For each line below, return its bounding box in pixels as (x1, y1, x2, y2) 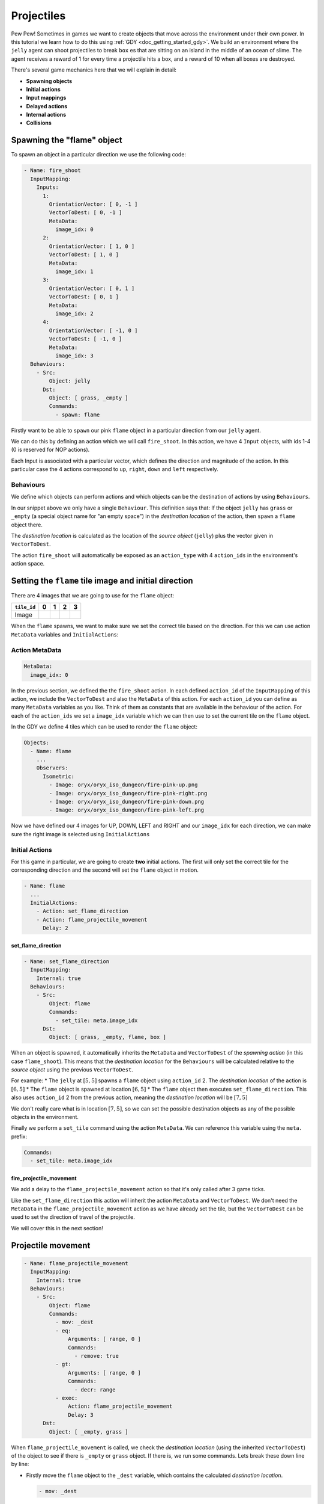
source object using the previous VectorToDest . (11, 1066, 133, 1073)
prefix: (11, 1133, 28, 1140)
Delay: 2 (43, 925, 68, 932)
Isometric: (43, 773, 75, 780)
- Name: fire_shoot (23, 167, 81, 174)
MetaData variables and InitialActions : (11, 630, 119, 638)
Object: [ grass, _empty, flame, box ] (49, 1034, 166, 1041)
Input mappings (26, 94, 67, 102)
